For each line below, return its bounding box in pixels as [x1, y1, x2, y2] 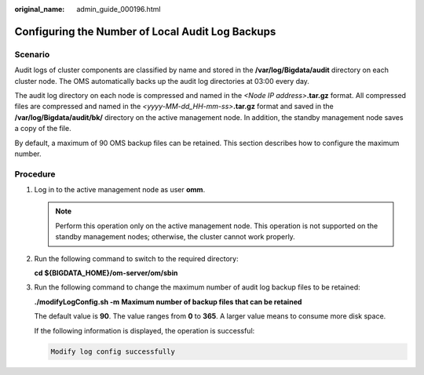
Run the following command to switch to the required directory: [34, 253, 239, 263]
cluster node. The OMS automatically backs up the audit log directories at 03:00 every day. [14, 76, 310, 86]
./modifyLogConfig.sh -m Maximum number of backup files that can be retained [34, 297, 302, 306]
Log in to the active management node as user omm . [34, 185, 206, 195]
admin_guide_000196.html [76, 5, 161, 13]
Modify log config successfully [50, 347, 176, 356]
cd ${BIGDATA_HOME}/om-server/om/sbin [34, 268, 178, 278]
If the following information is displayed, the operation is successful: [34, 326, 255, 335]
